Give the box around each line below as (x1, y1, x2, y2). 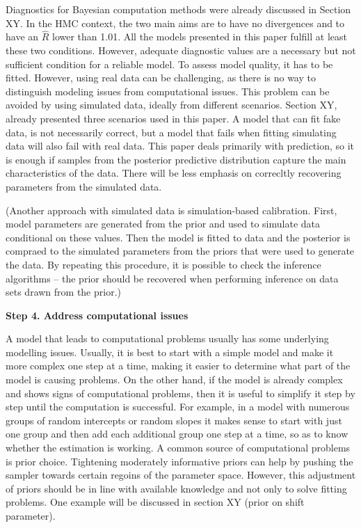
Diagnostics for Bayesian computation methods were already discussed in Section (6, 2, 351, 16)
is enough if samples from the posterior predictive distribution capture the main (6, 152, 346, 166)
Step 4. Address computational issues (6, 307, 188, 322)
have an (6, 29, 39, 44)
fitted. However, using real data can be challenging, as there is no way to (6, 70, 316, 85)
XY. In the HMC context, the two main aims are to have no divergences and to (6, 15, 345, 30)
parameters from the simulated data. (6, 179, 162, 193)
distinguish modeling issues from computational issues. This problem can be (6, 83, 330, 98)
